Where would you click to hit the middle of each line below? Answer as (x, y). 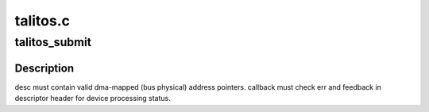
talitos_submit (53, 42)
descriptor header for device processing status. (93, 98)
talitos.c (43, 21)
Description (44, 68)
